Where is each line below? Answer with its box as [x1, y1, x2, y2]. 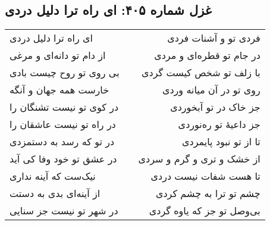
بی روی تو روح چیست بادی [10, 65, 120, 80]
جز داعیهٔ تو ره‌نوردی [178, 117, 260, 132]
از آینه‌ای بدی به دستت [10, 186, 101, 201]
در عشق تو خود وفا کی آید [10, 152, 117, 166]
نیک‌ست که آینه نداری [10, 169, 96, 183]
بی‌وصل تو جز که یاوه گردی [149, 204, 260, 218]
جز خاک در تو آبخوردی [170, 100, 260, 114]
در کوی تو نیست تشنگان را [10, 100, 119, 114]
